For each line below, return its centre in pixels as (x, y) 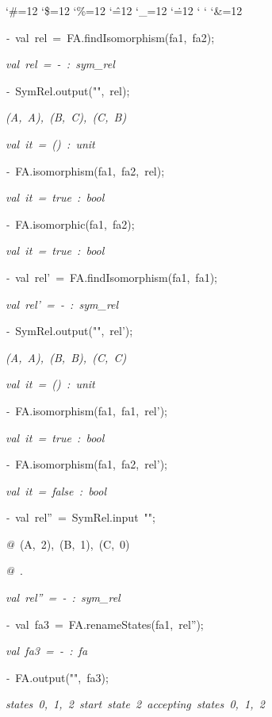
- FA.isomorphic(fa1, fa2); (70, 224)
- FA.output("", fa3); (57, 677)
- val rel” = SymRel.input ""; (80, 517)
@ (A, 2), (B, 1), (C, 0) (68, 544)
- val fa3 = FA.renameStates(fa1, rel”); (105, 624)
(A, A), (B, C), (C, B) (66, 117)
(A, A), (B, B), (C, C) (66, 357)
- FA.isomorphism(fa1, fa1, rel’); (86, 410)
